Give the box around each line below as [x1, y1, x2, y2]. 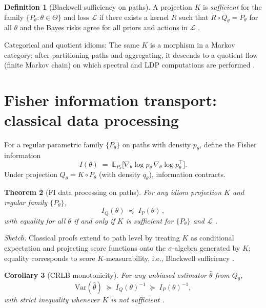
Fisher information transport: [4, 89, 217, 110]
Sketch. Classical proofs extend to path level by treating [4, 232, 180, 243]
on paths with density [122, 139, 191, 150]
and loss [64, 11, 89, 22]
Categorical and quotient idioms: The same [4, 39, 139, 50]
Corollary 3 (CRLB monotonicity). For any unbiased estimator [4, 270, 207, 280]
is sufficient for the [202, 2, 262, 12]
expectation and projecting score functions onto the [4, 243, 166, 253]
